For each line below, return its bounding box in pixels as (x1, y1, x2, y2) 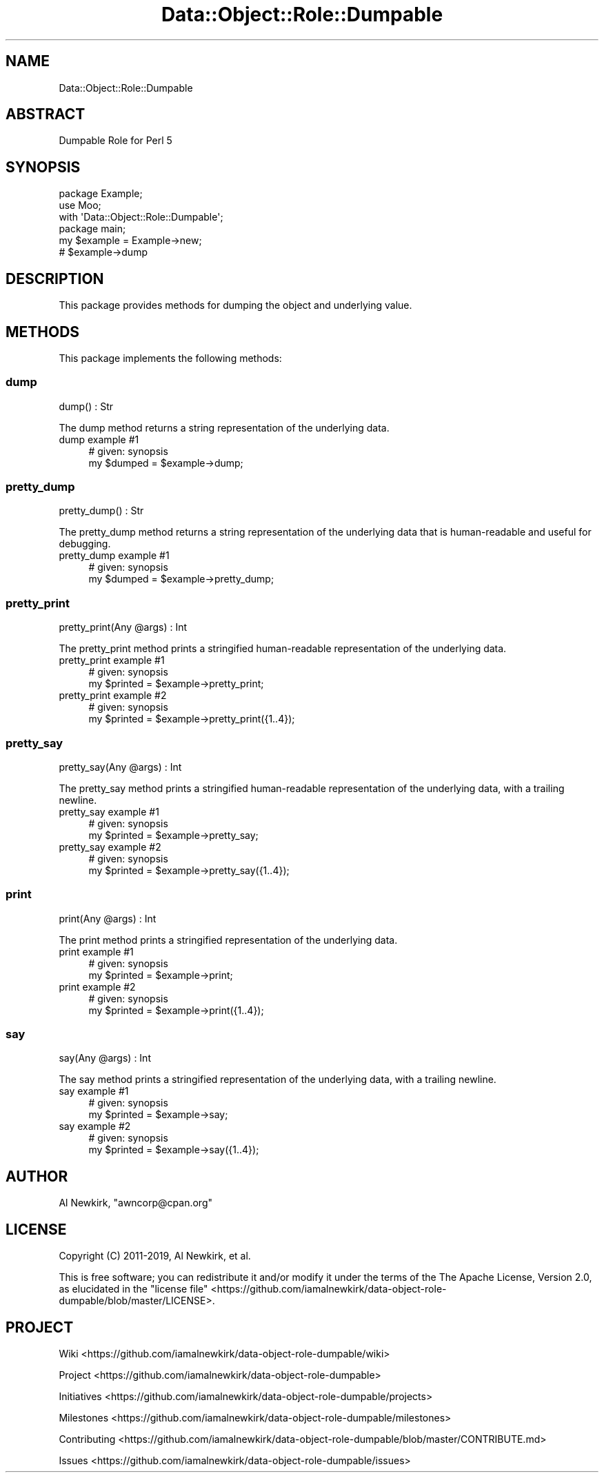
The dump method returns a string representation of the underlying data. (59, 421, 390, 434)
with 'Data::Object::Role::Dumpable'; (59, 211, 223, 223)
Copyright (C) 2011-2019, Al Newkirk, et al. (59, 1250, 251, 1262)
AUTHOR (6, 1167, 68, 1185)
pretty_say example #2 (59, 840, 161, 853)
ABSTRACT (6, 105, 85, 123)
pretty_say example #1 (59, 805, 159, 818)
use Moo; (59, 199, 101, 212)
